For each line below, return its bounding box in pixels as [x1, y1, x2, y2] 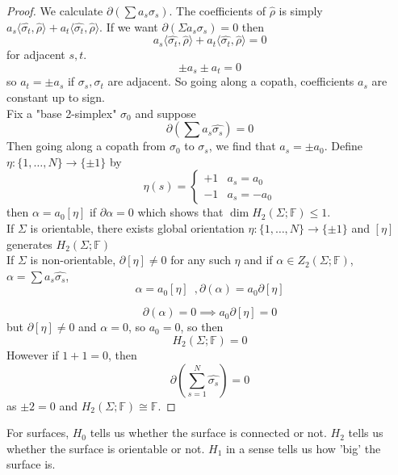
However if [6, 346, 59, 363]
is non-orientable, [30, 251, 116, 268]
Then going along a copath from [6, 137, 166, 154]
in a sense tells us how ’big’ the [225, 439, 381, 456]
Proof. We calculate [6, 2, 103, 19]
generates [6, 235, 52, 252]
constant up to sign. [6, 89, 105, 106]
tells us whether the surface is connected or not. [90, 424, 327, 441]
